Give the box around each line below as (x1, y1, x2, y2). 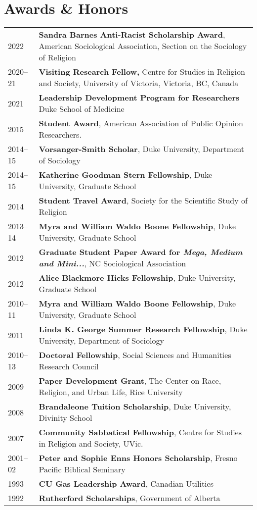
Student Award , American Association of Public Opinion (39, 117, 243, 129)
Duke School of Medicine (39, 103, 125, 115)
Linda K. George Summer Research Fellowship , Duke (39, 323, 248, 335)
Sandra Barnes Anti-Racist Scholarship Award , (39, 29, 225, 41)
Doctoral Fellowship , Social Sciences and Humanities (39, 349, 231, 361)
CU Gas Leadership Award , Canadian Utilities (39, 478, 214, 490)
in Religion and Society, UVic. (39, 438, 143, 450)
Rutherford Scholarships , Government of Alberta (39, 492, 220, 504)
